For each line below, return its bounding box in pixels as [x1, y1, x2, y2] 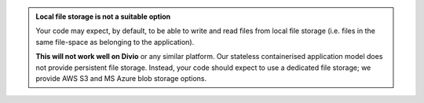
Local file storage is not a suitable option [35, 12, 171, 21]
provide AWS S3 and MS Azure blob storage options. [35, 73, 207, 83]
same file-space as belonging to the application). [35, 37, 195, 46]
